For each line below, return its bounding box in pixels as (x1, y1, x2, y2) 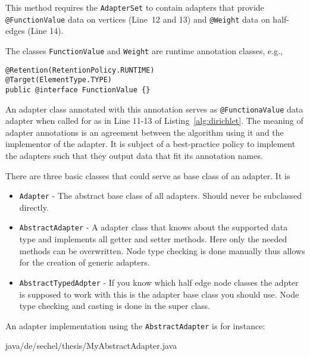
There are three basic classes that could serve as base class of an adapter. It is (5, 169, 290, 182)
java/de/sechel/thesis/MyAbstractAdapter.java (5, 339, 177, 352)
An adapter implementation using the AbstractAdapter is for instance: (5, 319, 265, 332)
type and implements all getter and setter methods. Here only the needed (19, 233, 287, 245)
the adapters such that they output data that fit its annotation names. (5, 149, 263, 161)
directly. (19, 201, 49, 213)
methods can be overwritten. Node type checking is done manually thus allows (19, 244, 305, 257)
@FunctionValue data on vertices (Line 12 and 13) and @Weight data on (5, 13, 270, 25)
